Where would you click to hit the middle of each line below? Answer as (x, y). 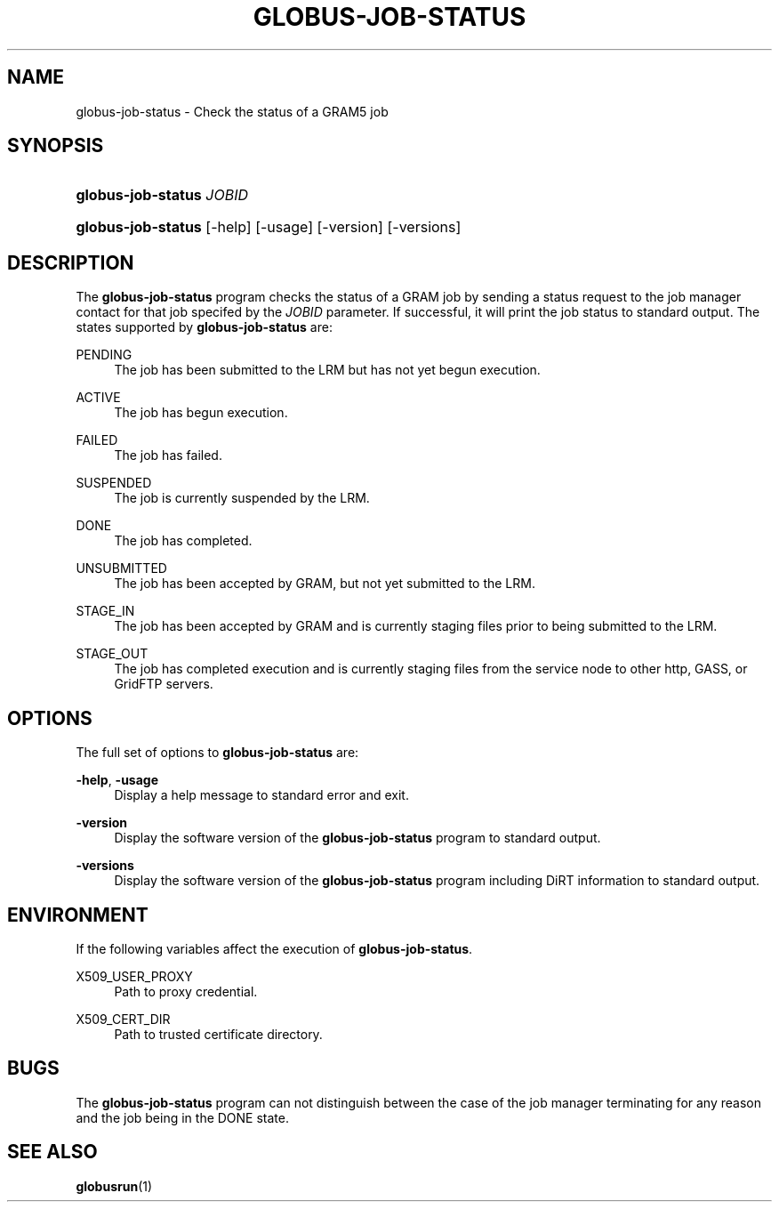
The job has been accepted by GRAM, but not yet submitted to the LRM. (325, 584)
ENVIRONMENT (78, 915)
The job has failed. (168, 455)
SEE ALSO (52, 1152)
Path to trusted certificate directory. (218, 1034)
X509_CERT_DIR (123, 1019)
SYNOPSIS (56, 146)
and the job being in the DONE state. (183, 1117)
